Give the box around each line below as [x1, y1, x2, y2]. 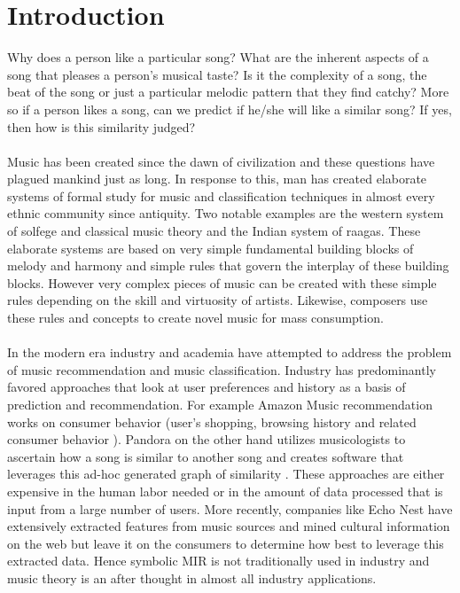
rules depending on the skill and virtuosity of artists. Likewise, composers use [7, 291, 428, 309]
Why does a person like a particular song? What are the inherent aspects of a [7, 48, 429, 66]
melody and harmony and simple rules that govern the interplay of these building [7, 256, 449, 275]
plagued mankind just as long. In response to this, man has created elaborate [7, 169, 427, 188]
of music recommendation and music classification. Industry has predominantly [7, 360, 436, 378]
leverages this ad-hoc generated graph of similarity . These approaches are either [7, 464, 445, 483]
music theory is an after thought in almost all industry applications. [7, 568, 377, 587]
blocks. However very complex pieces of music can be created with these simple [7, 273, 437, 292]
